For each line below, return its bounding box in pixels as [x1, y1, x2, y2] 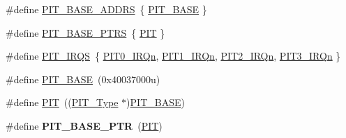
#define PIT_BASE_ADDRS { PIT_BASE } [6, 2, 207, 16]
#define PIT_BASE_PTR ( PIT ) [6, 118, 163, 132]
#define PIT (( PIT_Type [6, 95, 119, 110]
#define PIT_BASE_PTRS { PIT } [6, 25, 165, 40]
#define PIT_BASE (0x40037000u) [6, 71, 160, 86]
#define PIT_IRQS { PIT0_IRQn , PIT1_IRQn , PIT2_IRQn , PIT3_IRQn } [6, 49, 341, 63]
